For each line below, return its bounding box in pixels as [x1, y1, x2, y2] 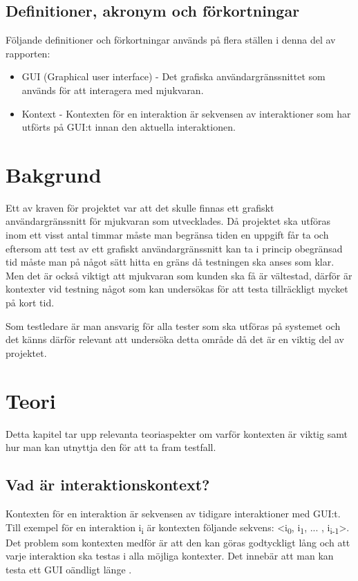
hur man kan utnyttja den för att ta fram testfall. [6, 440, 216, 454]
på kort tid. [6, 295, 55, 310]
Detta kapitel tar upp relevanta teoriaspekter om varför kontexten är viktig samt [6, 426, 348, 441]
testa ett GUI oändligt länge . [6, 562, 132, 576]
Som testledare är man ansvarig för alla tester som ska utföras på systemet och [6, 318, 341, 333]
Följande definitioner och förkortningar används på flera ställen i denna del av [6, 33, 336, 47]
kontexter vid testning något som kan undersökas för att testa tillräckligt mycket [6, 282, 348, 296]
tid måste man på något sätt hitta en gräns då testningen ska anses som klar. [6, 255, 335, 269]
